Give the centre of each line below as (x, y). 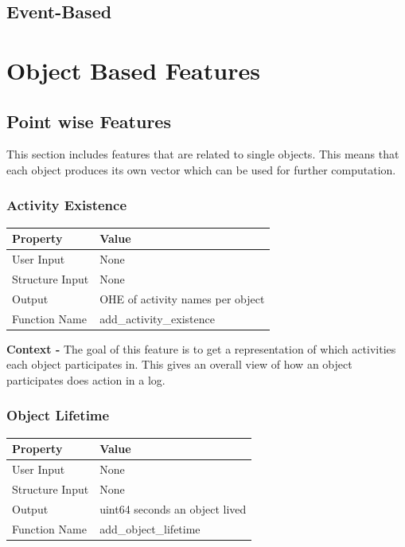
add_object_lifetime (150, 528)
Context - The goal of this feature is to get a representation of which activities (201, 348)
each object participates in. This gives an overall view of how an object (179, 364)
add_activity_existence (157, 318)
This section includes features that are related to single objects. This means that (203, 154)
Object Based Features (133, 70)
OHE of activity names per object (182, 298)
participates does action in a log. (86, 379)
